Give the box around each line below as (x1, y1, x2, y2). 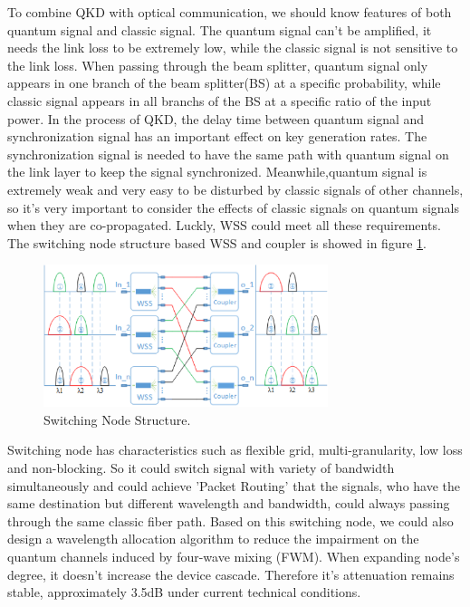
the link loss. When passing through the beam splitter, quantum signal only (7, 55, 428, 74)
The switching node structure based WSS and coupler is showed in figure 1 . (7, 233, 427, 252)
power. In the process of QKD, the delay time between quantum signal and (7, 109, 425, 128)
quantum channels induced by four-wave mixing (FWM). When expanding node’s (7, 546, 460, 565)
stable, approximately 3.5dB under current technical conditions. (7, 583, 361, 602)
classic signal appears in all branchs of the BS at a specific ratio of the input (7, 91, 432, 110)
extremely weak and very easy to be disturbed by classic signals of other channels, (7, 179, 464, 198)
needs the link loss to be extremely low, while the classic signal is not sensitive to (7, 38, 458, 57)
